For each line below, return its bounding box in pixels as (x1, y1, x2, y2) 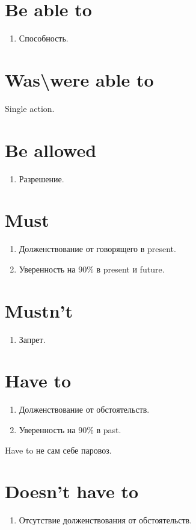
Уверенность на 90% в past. (19, 423, 121, 436)
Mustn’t (5, 298, 73, 322)
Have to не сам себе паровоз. (5, 443, 112, 456)
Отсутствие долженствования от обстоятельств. (19, 514, 192, 526)
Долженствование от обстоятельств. (19, 403, 150, 416)
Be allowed (5, 137, 97, 162)
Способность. (19, 32, 69, 45)
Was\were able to (5, 67, 154, 91)
